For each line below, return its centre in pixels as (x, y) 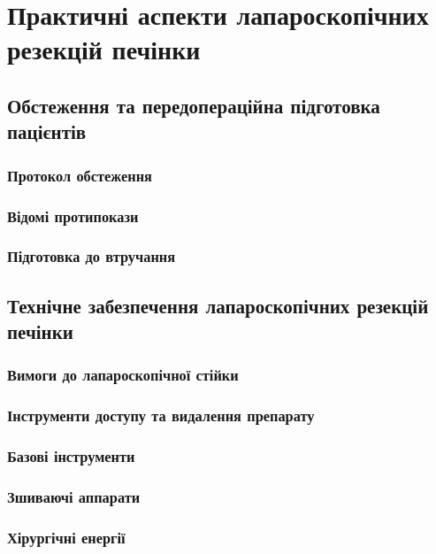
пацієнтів (47, 131)
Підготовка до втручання (92, 256)
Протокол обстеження (80, 175)
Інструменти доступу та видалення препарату (161, 415)
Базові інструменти (71, 456)
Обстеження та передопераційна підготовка (194, 105)
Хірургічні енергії (66, 537)
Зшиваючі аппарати (74, 496)
